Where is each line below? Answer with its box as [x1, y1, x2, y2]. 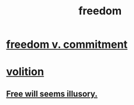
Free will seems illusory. [6, 88, 98, 99]
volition [6, 65, 45, 79]
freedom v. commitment [6, 38, 128, 51]
